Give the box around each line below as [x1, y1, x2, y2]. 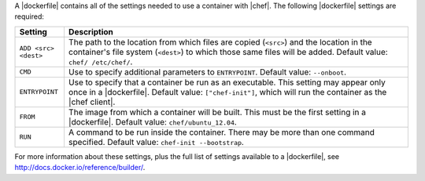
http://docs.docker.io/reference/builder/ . [14, 163, 146, 172]
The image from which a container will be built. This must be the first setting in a [68, 107, 366, 118]
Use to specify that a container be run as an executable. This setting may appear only [68, 77, 386, 88]
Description [68, 26, 114, 37]
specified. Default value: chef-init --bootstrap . [68, 136, 244, 147]
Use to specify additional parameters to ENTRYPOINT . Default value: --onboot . [68, 67, 346, 78]
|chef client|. [68, 96, 116, 107]
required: [14, 12, 45, 21]
